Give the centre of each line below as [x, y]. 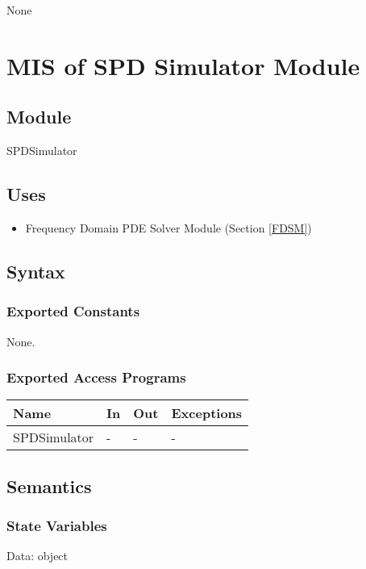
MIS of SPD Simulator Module [183, 65]
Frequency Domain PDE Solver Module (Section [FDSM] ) [168, 227]
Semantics [49, 485]
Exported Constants [73, 311]
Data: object [37, 556]
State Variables [57, 526]
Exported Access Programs [96, 377]
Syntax [36, 271]
